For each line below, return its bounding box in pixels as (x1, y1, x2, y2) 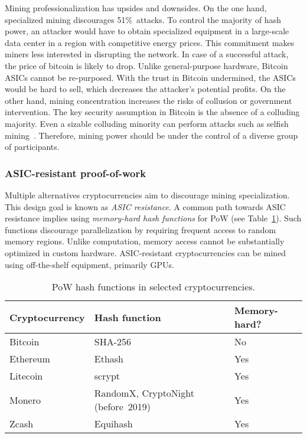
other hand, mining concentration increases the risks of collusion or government (5, 94, 292, 106)
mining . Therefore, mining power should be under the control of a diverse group (5, 129, 298, 141)
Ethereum (9, 352, 50, 366)
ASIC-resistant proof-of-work (5, 165, 146, 180)
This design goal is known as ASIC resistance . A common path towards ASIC (5, 200, 286, 213)
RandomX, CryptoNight (94, 386, 194, 400)
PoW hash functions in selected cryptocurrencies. (51, 280, 256, 294)
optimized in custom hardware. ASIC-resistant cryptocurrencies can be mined (5, 246, 286, 259)
